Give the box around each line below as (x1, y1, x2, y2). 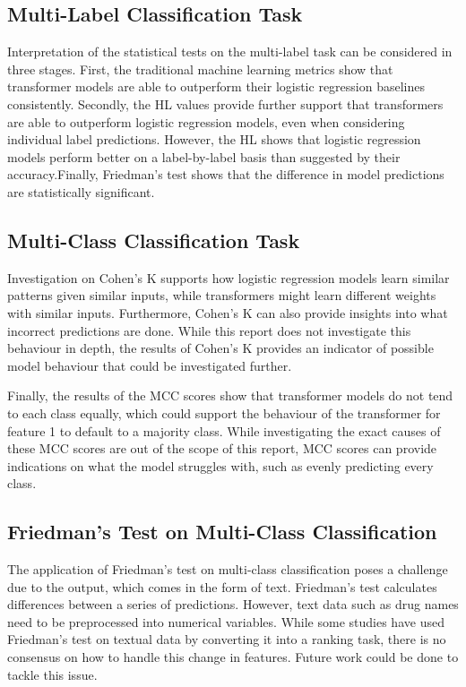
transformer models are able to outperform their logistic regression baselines (7, 77, 425, 96)
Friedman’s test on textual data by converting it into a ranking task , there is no (7, 630, 446, 648)
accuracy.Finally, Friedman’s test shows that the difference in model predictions (7, 165, 444, 184)
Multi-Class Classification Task (7, 226, 300, 253)
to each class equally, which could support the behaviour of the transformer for (7, 403, 441, 422)
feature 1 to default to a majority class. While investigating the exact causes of (7, 421, 441, 440)
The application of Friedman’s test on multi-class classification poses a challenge (7, 560, 448, 579)
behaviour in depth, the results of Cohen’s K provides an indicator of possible (7, 339, 434, 357)
